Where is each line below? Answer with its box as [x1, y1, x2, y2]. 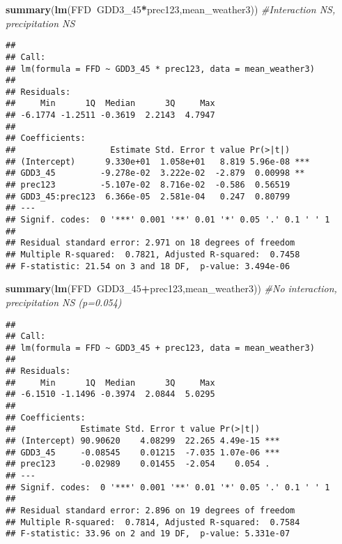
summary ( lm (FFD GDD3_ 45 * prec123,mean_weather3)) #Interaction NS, [6, 2, 336, 16]
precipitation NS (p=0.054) [6, 294, 122, 309]
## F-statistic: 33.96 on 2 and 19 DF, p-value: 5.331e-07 [6, 529, 290, 539]
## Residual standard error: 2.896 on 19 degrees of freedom [6, 506, 295, 515]
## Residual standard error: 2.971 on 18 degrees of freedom [6, 238, 295, 248]
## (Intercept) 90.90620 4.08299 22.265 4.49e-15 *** [6, 436, 280, 446]
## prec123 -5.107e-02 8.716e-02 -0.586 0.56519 [6, 180, 290, 190]
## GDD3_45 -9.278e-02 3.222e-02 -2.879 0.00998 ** [6, 168, 305, 179]
